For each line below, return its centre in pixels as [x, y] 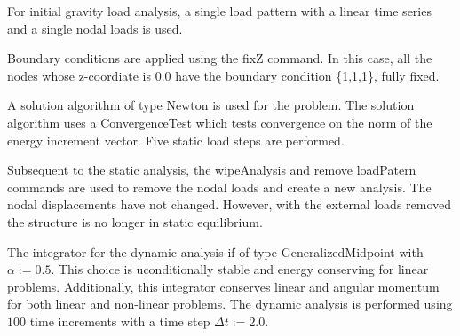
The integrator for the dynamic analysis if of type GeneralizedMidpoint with [215, 251]
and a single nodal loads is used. [95, 28]
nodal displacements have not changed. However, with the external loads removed [230, 204]
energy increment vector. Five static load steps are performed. [176, 140]
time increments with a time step [120, 320]
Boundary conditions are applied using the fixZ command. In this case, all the [220, 58]
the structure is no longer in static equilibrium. [135, 221]
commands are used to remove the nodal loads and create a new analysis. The [219, 187]
